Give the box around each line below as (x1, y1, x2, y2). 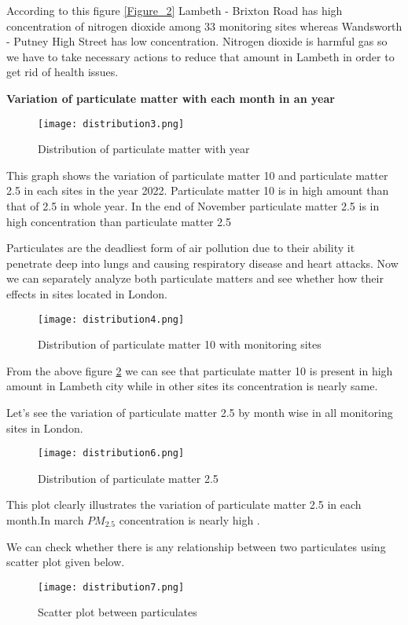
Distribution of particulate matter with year (38, 141, 250, 157)
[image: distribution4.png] (38, 313, 185, 325)
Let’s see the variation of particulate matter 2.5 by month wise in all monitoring (6, 404, 393, 420)
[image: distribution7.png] (38, 581, 185, 593)
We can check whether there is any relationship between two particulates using (6, 538, 386, 554)
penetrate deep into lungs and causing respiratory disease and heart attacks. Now (6, 254, 399, 271)
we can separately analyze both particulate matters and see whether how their (6, 270, 384, 287)
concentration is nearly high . (119, 512, 260, 528)
